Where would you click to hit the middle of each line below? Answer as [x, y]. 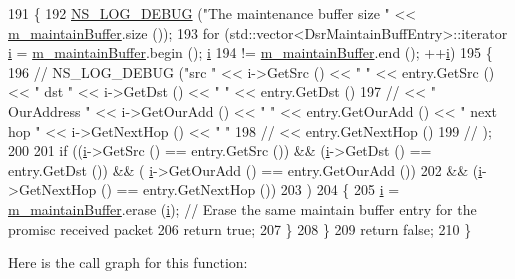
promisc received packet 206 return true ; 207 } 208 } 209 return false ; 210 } [240, 228]
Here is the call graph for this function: [128, 262]
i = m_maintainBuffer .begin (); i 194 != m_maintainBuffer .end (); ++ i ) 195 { [250, 52]
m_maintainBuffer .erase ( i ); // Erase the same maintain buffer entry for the [242, 208]
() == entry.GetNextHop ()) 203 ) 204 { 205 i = [250, 189]
